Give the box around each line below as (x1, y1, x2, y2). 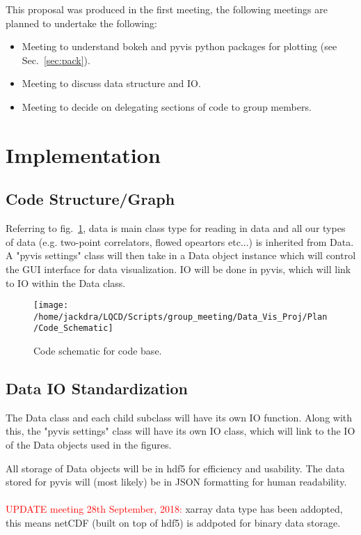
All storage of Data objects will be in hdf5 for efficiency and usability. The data (6, 460, 345, 475)
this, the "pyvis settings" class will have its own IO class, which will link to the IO (6, 424, 355, 438)
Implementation (6, 140, 161, 169)
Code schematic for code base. (33, 343, 162, 358)
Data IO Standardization (6, 378, 188, 399)
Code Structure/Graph (6, 188, 175, 210)
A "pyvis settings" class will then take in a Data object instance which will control (6, 248, 356, 263)
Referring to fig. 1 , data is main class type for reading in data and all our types (6, 221, 346, 235)
